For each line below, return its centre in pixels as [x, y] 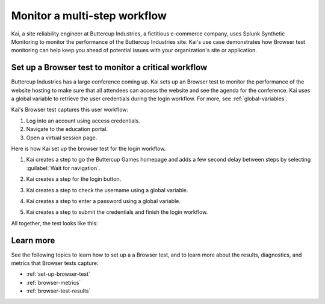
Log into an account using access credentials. [83, 121]
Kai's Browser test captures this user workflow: [70, 110]
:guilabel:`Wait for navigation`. [63, 168]
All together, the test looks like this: [54, 223]
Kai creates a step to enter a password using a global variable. [103, 201]
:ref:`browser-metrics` [54, 282]
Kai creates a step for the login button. [74, 179]
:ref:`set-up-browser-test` [58, 274]
